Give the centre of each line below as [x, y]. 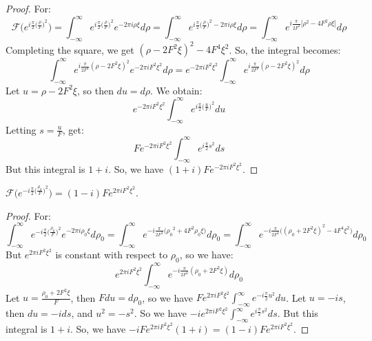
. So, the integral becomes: [285, 49]
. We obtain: [176, 90]
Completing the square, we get [70, 49]
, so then [95, 90]
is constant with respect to [112, 255]
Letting [21, 129]
